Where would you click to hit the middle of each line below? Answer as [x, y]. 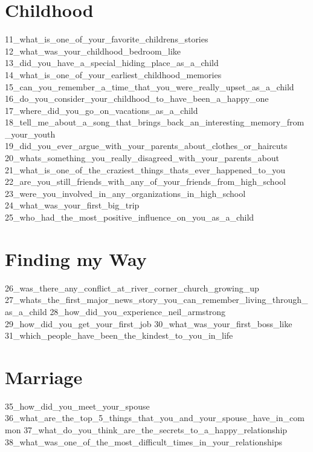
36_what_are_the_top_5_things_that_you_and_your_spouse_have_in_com [155, 418]
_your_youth [30, 134]
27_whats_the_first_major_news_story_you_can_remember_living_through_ [156, 300]
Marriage [44, 377]
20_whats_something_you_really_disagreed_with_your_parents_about [142, 158]
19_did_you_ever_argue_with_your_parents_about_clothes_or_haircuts [146, 146]
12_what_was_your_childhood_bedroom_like [93, 51]
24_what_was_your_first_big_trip [72, 205]
